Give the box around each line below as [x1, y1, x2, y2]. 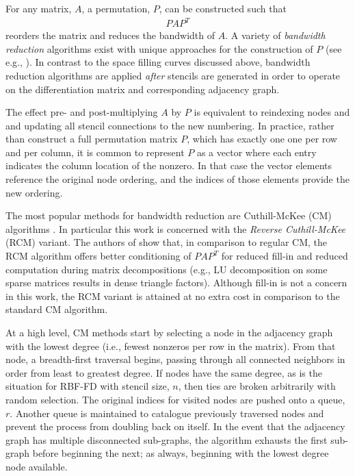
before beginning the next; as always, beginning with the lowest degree [32, 446, 329, 460]
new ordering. [5, 185, 63, 199]
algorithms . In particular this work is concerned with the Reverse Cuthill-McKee [5, 221, 346, 236]
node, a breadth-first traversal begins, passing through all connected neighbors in [5, 352, 345, 366]
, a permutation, [81, 1, 150, 15]
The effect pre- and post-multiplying [5, 105, 158, 119]
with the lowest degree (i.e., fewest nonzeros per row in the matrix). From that [5, 338, 336, 353]
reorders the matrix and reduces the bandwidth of [5, 28, 215, 42]
